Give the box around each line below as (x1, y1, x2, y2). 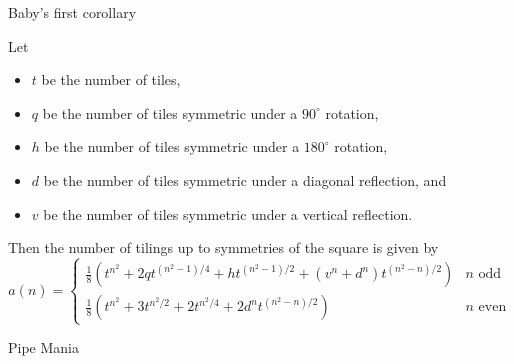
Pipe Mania (8, 337, 79, 358)
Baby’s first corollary (8, 2, 137, 22)
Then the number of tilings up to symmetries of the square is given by (8, 237, 439, 258)
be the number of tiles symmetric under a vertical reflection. (43, 203, 413, 224)
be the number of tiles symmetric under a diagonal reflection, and (43, 169, 447, 190)
